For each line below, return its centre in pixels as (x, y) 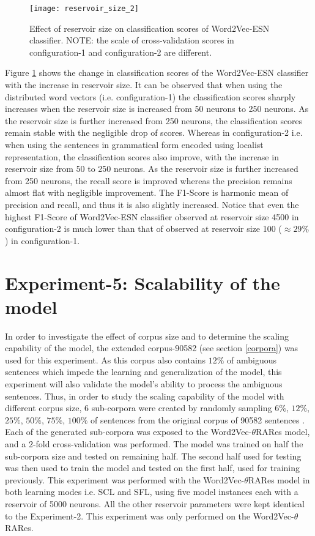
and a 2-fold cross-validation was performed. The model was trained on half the (154, 444)
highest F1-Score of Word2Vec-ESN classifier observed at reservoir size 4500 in (152, 216)
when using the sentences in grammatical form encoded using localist (134, 144)
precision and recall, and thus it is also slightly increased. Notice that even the (152, 204)
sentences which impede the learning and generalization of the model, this (143, 372)
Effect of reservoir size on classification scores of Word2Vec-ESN (150, 28)
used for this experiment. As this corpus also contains (106, 359)
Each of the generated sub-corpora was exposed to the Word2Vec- (128, 432)
